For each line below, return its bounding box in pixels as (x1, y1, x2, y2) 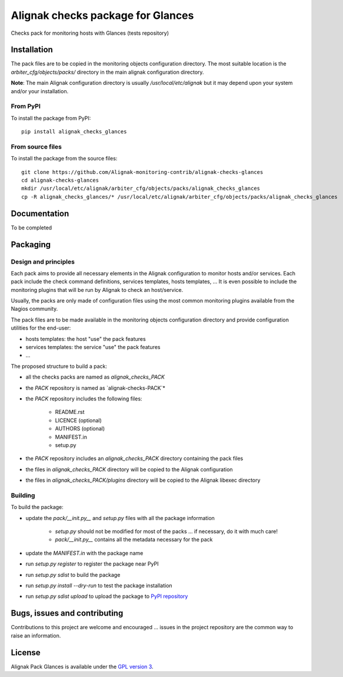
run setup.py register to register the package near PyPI (25, 560, 159, 567)
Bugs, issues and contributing (11, 608, 124, 619)
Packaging (11, 239, 51, 249)
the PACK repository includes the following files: (25, 395, 142, 402)
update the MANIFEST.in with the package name (25, 549, 144, 557)
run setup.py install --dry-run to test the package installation (25, 582, 173, 589)
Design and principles (11, 257, 75, 265)
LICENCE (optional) (55, 416, 102, 424)
